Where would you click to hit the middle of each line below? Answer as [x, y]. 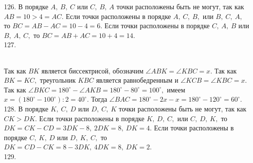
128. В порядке [26, 108]
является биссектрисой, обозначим [92, 70]
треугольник [58, 80]
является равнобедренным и [137, 80]
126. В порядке [26, 6]
